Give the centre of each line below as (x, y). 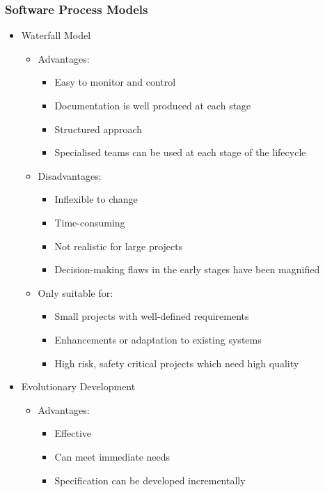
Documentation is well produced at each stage (153, 105)
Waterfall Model (56, 35)
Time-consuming (90, 222)
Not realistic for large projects (119, 246)
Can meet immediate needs (112, 456)
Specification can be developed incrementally (150, 480)
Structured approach (98, 129)
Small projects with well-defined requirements (152, 316)
